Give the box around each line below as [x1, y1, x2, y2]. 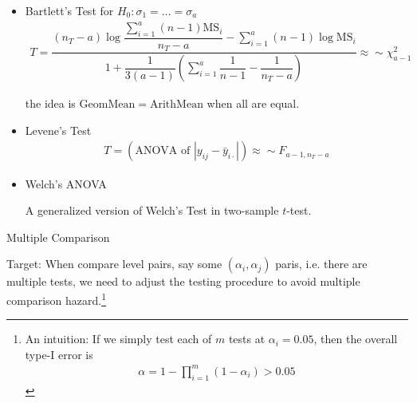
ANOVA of [135, 145, 191, 157]
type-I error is [25, 346, 93, 362]
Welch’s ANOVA [25, 175, 107, 192]
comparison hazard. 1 [6, 289, 107, 308]
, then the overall [313, 330, 398, 347]
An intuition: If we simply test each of [25, 330, 212, 347]
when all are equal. [207, 95, 300, 112]
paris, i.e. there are [275, 255, 368, 272]
